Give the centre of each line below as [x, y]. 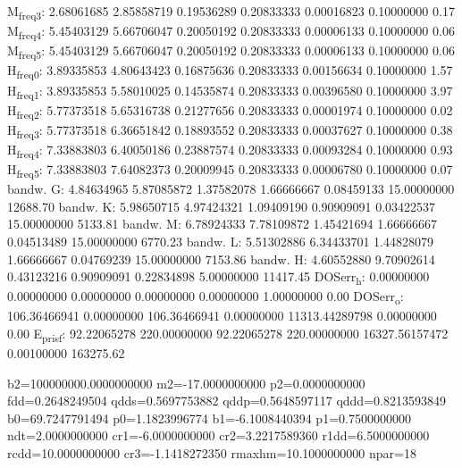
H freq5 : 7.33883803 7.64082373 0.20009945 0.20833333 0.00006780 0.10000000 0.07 [230, 170]
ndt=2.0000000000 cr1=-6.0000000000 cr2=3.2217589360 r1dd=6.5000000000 [218, 435]
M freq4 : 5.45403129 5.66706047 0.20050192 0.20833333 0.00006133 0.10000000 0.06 [231, 32]
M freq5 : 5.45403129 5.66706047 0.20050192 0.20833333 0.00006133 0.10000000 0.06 [231, 52]
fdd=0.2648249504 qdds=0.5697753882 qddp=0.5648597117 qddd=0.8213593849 [227, 401]
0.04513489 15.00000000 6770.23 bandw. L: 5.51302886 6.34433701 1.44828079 [220, 241]
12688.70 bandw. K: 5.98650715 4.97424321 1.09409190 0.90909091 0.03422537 [222, 206]
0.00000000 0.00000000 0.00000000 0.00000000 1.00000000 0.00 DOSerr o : [206, 297]
